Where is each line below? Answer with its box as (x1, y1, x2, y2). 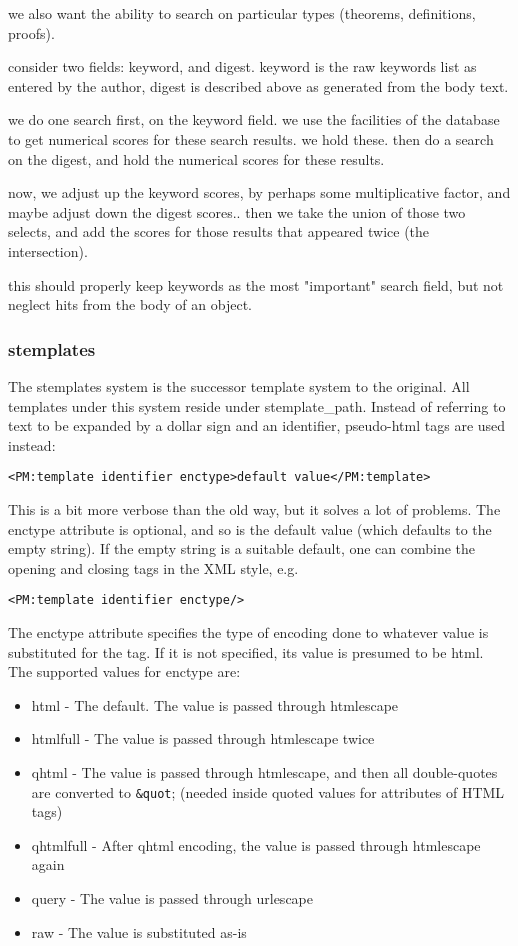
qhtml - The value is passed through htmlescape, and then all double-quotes (31, 761, 498, 782)
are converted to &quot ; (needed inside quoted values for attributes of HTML (31, 781, 505, 802)
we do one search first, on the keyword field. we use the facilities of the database (8, 109, 500, 130)
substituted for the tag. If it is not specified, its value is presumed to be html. (8, 641, 484, 662)
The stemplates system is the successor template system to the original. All (8, 375, 470, 396)
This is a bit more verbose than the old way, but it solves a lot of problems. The (8, 498, 501, 519)
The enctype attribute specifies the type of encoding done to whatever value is (8, 622, 489, 642)
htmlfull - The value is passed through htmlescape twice (31, 728, 375, 749)
